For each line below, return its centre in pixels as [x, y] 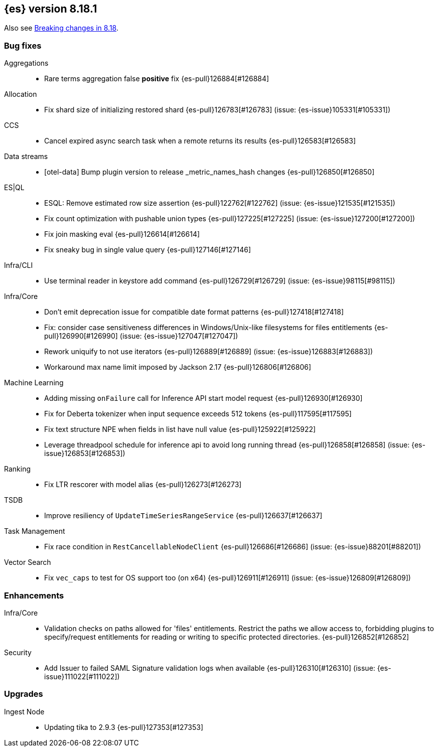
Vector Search [28, 562]
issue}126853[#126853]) [85, 454]
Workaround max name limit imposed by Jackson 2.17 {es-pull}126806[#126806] [178, 367]
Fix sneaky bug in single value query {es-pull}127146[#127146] [148, 250]
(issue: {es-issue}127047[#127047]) [179, 336]
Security [18, 652]
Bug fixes [23, 45]
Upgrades [24, 694]
